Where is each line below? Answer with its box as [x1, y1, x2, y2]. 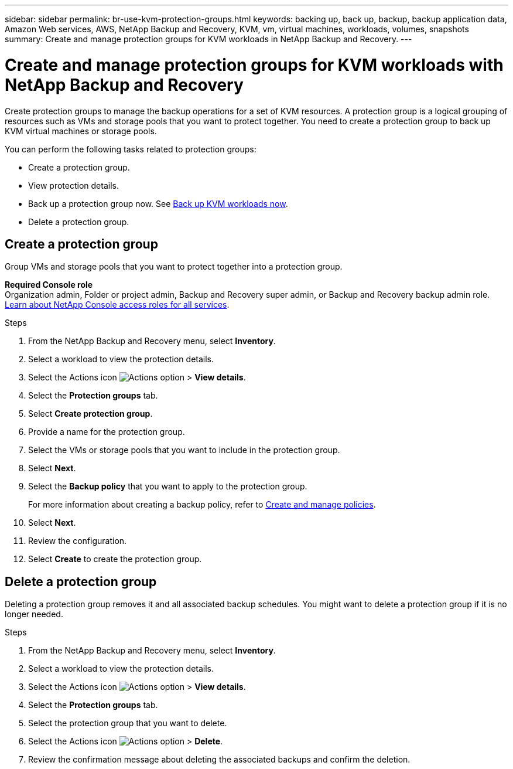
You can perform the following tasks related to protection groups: [5, 144, 256, 154]
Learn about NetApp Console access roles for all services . [5, 300, 230, 310]
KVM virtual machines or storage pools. [5, 125, 157, 136]
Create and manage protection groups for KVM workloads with [5, 55, 504, 75]
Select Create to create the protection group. [28, 554, 202, 564]
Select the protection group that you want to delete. [28, 718, 227, 729]
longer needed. [5, 609, 63, 620]
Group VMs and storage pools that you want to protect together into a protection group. [5, 261, 343, 272]
